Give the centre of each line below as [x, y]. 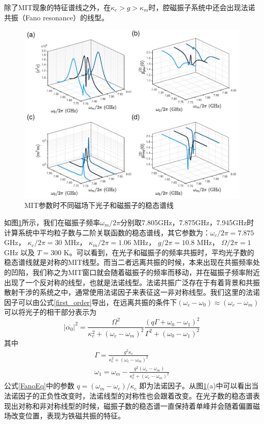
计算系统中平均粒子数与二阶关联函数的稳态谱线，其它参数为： [107, 232]
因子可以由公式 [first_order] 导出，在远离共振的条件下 [91, 302]
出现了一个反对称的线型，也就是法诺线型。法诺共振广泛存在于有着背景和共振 [132, 282]
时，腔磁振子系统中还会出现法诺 [202, 7]
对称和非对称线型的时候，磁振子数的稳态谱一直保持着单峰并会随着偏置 [135, 405]
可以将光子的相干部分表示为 [50, 312]
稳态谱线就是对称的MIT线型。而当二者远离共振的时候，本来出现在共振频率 [128, 262]
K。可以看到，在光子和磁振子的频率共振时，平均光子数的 [159, 252]
